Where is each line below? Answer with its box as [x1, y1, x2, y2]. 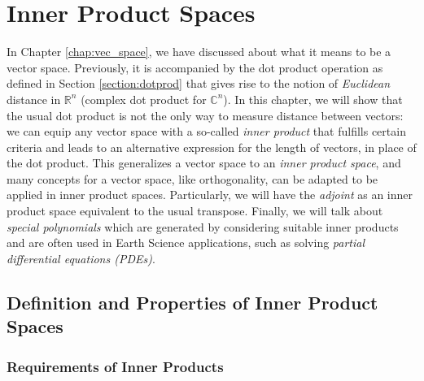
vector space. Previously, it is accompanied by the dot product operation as [7, 58, 383, 76]
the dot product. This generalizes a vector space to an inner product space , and [7, 154, 401, 171]
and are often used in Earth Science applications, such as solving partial [7, 234, 365, 251]
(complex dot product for [81, 90, 207, 107]
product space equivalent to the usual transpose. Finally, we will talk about [7, 202, 383, 219]
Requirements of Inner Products [7, 356, 224, 376]
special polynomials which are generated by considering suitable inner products [7, 218, 399, 235]
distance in [7, 90, 61, 107]
